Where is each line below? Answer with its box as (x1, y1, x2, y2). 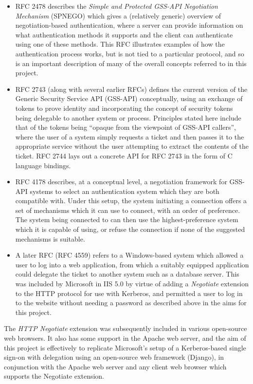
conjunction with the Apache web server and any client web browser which (4, 361, 227, 371)
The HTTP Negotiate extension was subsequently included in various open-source (4, 323, 247, 333)
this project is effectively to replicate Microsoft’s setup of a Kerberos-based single (4, 342, 246, 352)
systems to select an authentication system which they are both (30, 186, 219, 196)
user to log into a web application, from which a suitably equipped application (15, 259, 249, 269)
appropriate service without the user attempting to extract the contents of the (15, 141, 249, 151)
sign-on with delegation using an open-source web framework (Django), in (4, 352, 224, 362)
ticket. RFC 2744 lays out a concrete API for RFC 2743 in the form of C (15, 150, 233, 160)
